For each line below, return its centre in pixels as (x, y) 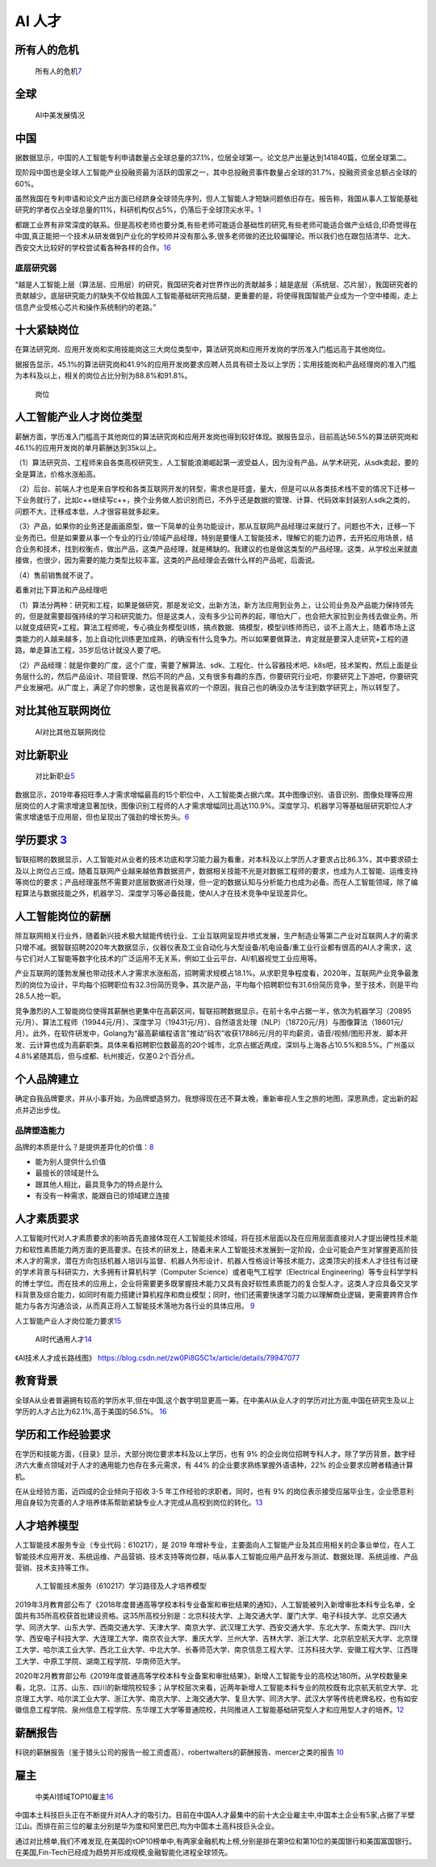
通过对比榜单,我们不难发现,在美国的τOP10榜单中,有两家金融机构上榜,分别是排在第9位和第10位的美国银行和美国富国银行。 (216, 1841)
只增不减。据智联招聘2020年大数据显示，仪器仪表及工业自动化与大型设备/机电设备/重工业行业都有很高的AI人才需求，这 (214, 947)
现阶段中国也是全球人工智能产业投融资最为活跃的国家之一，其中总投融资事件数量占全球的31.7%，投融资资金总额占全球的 (216, 172)
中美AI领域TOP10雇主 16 (74, 1797)
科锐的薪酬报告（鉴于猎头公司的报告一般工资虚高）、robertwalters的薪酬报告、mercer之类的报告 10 (179, 1752)
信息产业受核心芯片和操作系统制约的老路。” (86, 307)
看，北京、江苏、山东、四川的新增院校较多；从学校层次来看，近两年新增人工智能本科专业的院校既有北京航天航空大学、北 (216, 1687)
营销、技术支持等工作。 (54, 1568)
